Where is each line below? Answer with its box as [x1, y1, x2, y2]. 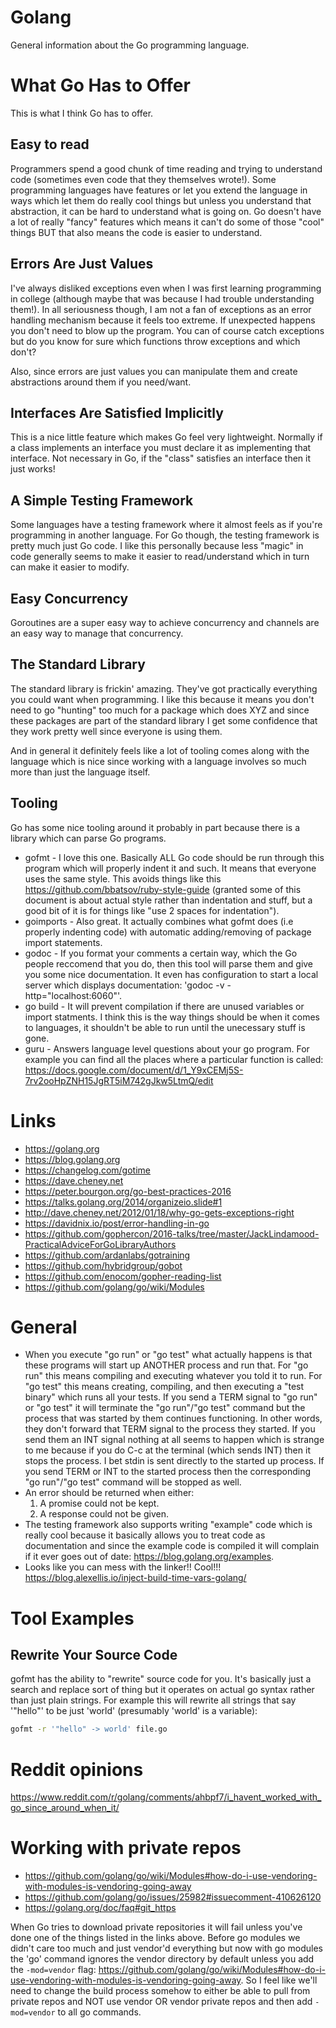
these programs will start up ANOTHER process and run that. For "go [24, 1359, 309, 1371]
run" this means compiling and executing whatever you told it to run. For [24, 1370, 323, 1382]
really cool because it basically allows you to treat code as [24, 1529, 266, 1541]
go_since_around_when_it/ [10, 1802, 120, 1814]
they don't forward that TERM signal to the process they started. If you [24, 1423, 316, 1435]
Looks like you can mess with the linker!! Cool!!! [24, 1561, 222, 1573]
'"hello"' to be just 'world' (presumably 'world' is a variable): [10, 1705, 258, 1717]
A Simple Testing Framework [10, 492, 194, 509]
